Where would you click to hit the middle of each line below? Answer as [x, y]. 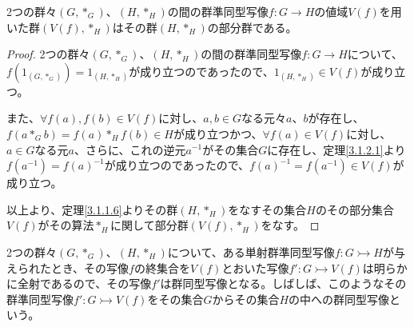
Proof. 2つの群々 [48, 54]
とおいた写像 [255, 267]
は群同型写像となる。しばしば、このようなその [283, 283]
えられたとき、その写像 [68, 267]
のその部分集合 [354, 209]
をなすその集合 [267, 209]
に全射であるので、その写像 [79, 283]
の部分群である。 [252, 27]
